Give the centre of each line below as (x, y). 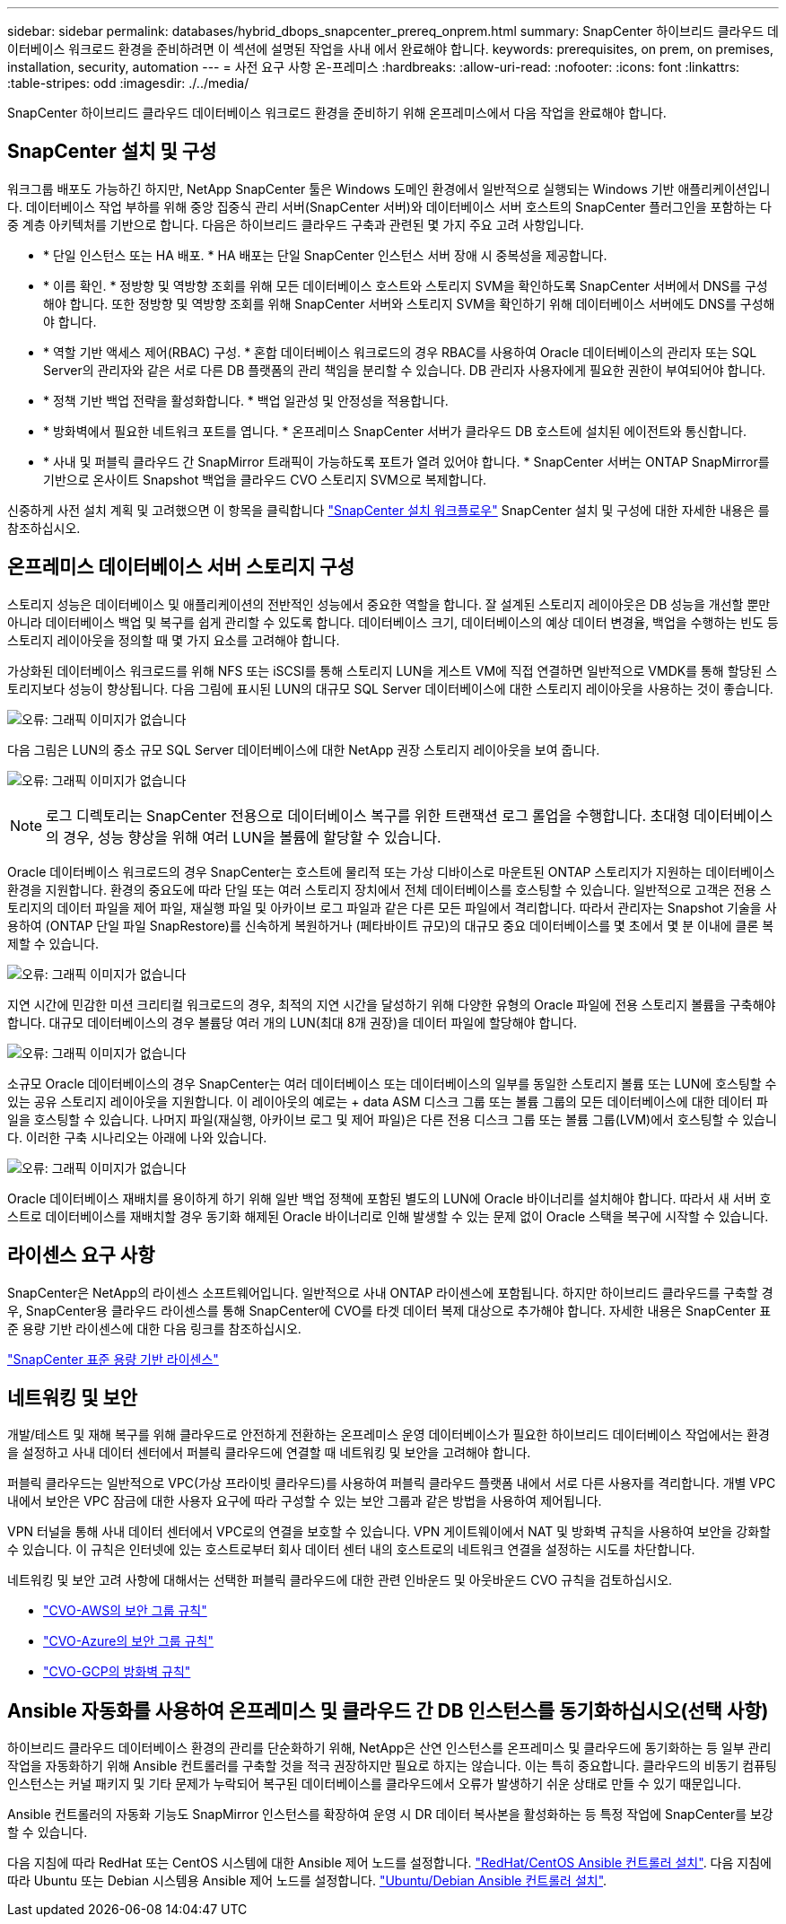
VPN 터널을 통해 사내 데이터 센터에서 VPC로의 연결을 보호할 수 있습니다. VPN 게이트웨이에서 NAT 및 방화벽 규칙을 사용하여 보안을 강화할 (389, 1532)
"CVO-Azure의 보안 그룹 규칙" (128, 1641)
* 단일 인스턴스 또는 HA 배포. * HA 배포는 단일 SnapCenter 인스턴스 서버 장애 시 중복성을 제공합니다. (325, 255)
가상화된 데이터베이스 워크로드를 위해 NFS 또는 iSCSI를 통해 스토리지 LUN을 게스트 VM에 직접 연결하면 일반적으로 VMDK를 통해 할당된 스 (393, 670)
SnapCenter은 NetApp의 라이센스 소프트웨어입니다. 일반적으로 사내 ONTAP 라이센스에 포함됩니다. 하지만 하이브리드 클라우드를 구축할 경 (390, 1292)
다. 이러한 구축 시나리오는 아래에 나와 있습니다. (137, 1137)
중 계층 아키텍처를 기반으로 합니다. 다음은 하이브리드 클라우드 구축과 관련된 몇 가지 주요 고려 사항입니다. (296, 224)
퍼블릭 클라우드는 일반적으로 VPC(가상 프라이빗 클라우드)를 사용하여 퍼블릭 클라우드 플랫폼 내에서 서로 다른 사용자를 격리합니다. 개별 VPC (392, 1483)
